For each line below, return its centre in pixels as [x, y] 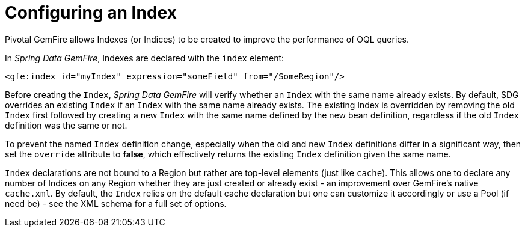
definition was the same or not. [66, 125]
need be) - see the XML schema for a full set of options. [116, 203]
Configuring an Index [91, 13]
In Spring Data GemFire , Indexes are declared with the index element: [145, 58]
